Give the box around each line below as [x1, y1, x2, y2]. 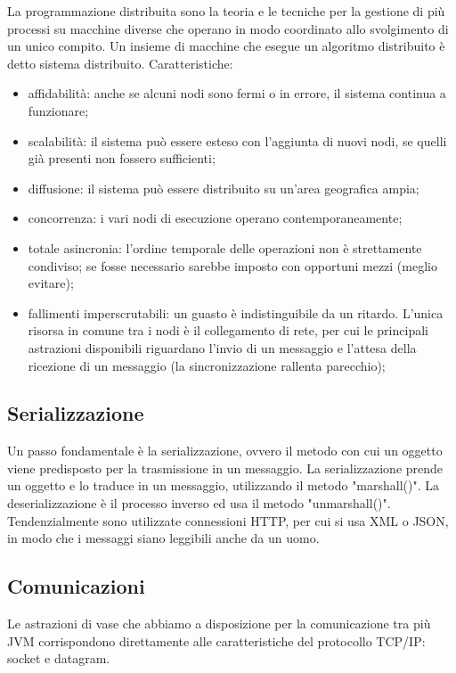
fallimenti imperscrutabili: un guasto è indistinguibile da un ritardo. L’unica [28, 303, 444, 322]
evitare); [28, 274, 74, 292]
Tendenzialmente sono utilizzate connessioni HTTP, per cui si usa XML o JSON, [7, 511, 449, 529]
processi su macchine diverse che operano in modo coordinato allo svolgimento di [7, 19, 449, 37]
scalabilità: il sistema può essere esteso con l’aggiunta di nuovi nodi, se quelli [28, 131, 447, 150]
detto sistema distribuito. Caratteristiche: [7, 53, 233, 72]
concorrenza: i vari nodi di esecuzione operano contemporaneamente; [28, 209, 403, 227]
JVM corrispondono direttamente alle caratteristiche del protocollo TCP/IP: [7, 631, 426, 650]
